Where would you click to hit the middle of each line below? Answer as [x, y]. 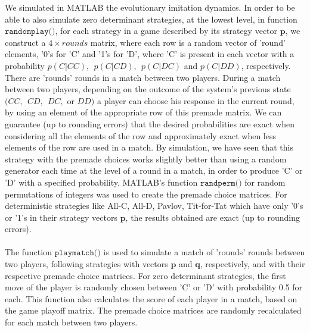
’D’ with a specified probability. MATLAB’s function [101, 182]
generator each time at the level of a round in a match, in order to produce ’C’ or [154, 170]
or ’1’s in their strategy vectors [61, 217]
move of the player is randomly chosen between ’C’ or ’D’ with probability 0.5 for [154, 287]
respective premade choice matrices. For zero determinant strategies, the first [145, 275]
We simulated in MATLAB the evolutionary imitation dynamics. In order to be [150, 7]
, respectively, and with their [252, 264]
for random [265, 182]
